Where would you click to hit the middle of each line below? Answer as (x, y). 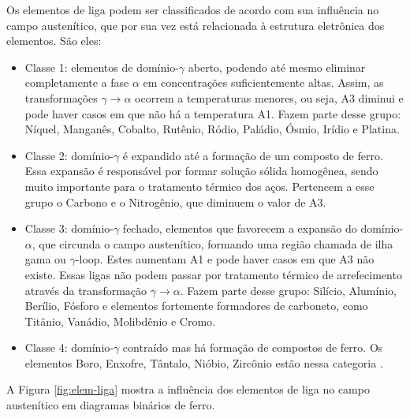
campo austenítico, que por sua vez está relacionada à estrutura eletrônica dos (196, 25)
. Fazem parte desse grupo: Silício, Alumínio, (288, 290)
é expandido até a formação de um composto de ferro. (253, 155)
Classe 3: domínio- (69, 228)
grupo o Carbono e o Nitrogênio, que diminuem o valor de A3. (175, 202)
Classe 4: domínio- (69, 347)
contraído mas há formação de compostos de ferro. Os (253, 347)
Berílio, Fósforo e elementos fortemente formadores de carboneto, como (196, 306)
